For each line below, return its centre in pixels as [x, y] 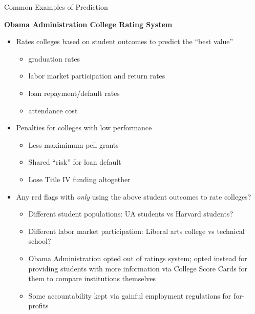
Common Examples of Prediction [56, 7]
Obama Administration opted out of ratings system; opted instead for [138, 258]
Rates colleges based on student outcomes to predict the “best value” [125, 41]
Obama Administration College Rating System [88, 24]
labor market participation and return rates [97, 76]
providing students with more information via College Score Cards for [138, 268]
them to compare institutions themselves [92, 278]
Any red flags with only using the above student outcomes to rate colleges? [134, 196]
